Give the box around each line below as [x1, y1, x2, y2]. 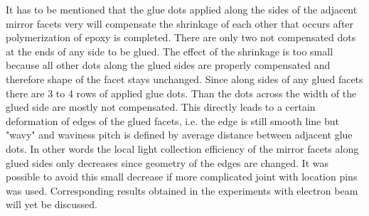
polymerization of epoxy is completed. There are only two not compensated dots [6, 30, 356, 45]
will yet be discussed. [6, 197, 97, 212]
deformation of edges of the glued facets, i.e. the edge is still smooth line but [6, 113, 340, 128]
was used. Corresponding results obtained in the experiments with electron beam [6, 183, 358, 198]
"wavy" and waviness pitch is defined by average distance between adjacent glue [6, 127, 353, 142]
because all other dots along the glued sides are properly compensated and [6, 58, 331, 72]
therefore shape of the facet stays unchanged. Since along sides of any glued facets [6, 71, 363, 86]
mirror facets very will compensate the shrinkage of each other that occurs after [6, 16, 354, 31]
